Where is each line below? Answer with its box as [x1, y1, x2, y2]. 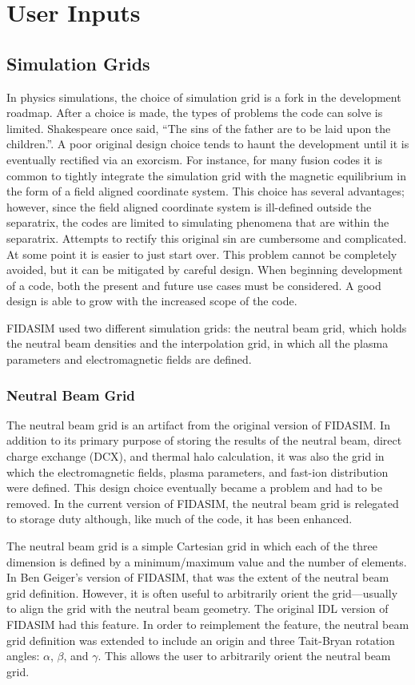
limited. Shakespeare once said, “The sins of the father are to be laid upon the [6, 119, 391, 136]
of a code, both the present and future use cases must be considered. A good [6, 276, 381, 293]
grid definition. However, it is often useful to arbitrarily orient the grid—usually [6, 584, 398, 601]
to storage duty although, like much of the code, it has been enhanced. [6, 510, 353, 527]
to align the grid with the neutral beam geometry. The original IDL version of [6, 600, 389, 617]
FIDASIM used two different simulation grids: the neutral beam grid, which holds [6, 319, 407, 336]
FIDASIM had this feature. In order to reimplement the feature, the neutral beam [6, 616, 409, 633]
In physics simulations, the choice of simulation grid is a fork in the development [6, 88, 401, 105]
